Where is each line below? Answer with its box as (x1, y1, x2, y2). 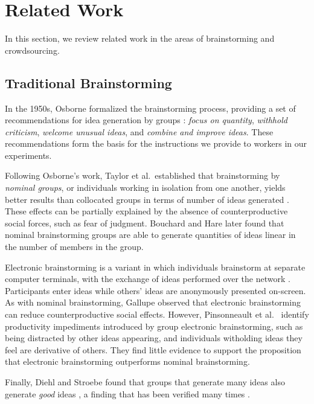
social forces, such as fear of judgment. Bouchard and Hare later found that (5, 216, 284, 229)
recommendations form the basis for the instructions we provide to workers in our (5, 137, 307, 150)
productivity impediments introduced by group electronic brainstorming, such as (5, 319, 303, 332)
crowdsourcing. (5, 43, 60, 56)
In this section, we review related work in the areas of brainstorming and (5, 32, 275, 45)
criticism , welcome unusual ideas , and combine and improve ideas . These (5, 125, 274, 138)
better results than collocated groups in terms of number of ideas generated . (5, 193, 289, 205)
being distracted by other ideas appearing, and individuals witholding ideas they (5, 332, 303, 344)
